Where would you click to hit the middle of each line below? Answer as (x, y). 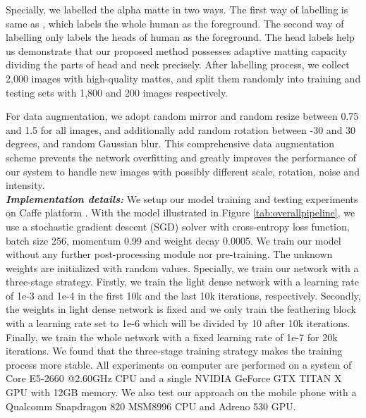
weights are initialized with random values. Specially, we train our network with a (182, 268)
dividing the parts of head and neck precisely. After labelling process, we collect (178, 64)
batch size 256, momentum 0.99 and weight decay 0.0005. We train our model (173, 240)
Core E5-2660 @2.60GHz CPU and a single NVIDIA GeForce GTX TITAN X (174, 378)
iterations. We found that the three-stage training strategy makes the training (174, 351)
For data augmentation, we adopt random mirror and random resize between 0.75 (182, 116)
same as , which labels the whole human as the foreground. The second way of (175, 23)
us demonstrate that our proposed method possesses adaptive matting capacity (177, 50)
